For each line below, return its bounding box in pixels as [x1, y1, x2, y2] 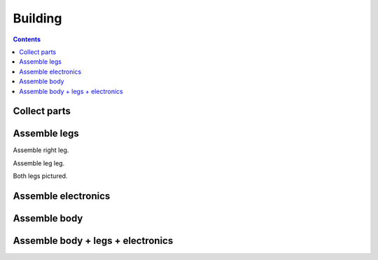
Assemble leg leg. [13, 158, 65, 167]
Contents [13, 35, 41, 43]
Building [13, 11, 62, 26]
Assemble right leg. [13, 146, 69, 154]
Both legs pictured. [13, 172, 68, 180]
